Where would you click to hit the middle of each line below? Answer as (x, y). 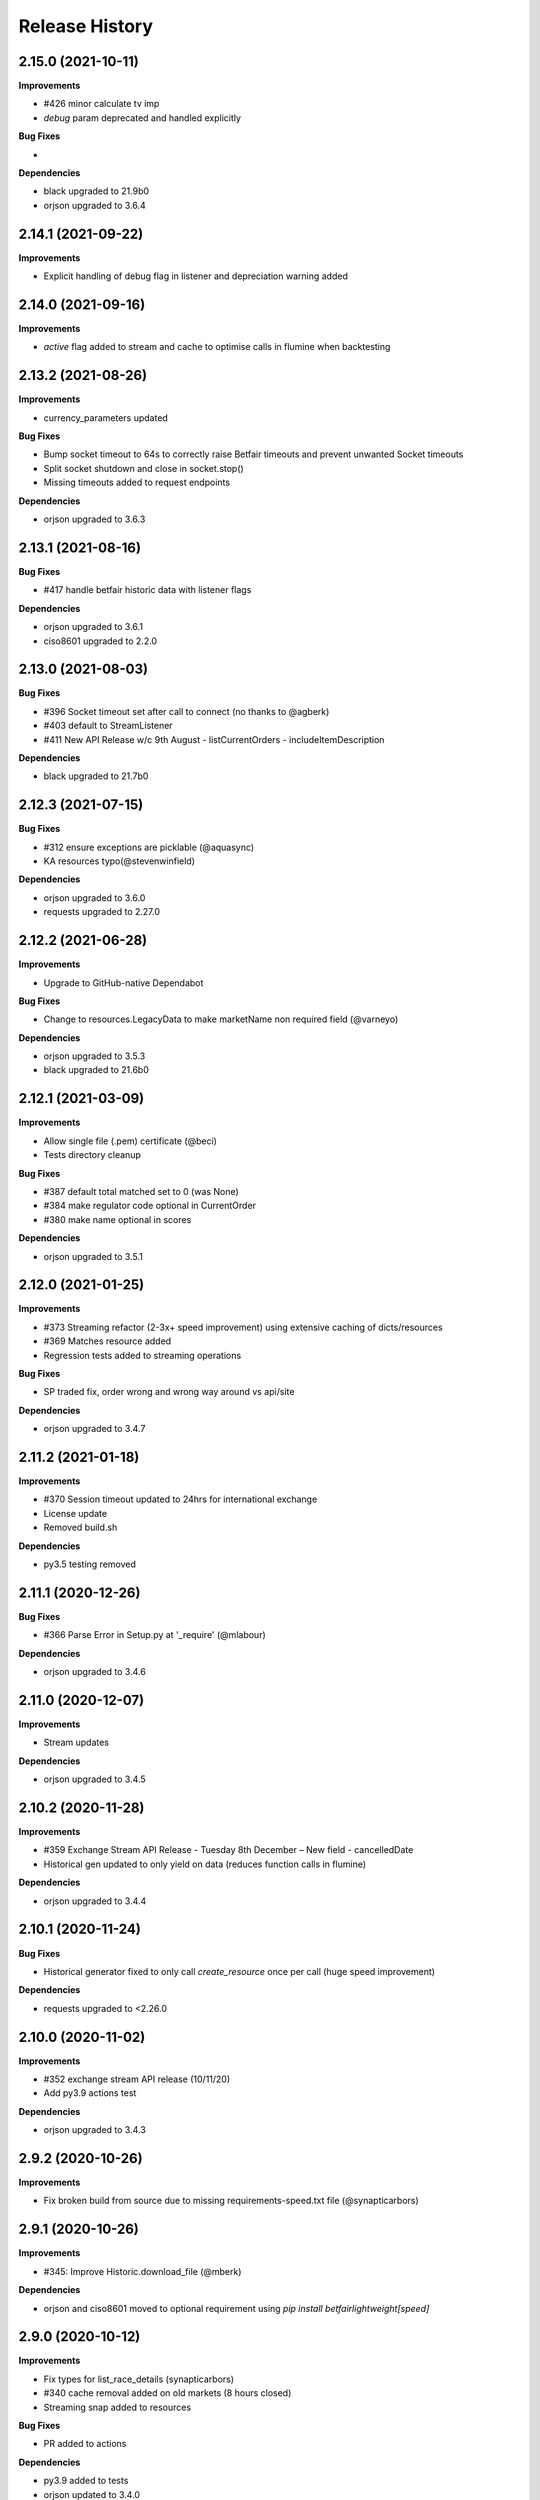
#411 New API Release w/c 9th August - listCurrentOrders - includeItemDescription (214, 739)
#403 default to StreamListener (108, 726)
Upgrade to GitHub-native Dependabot (123, 982)
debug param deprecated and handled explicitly (142, 117)
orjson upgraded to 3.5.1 (93, 1256)
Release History (86, 26)
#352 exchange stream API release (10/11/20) (137, 2079)
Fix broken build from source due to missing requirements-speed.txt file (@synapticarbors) (231, 2201)
